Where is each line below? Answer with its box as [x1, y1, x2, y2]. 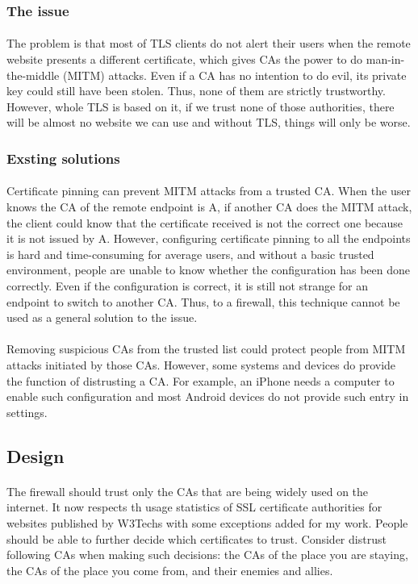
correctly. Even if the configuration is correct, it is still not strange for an [6, 277, 369, 294]
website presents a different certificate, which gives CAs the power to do [6, 51, 363, 68]
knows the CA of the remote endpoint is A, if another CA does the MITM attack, [6, 198, 412, 215]
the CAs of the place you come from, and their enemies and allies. [6, 561, 333, 578]
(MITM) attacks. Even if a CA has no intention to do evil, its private [62, 66, 407, 83]
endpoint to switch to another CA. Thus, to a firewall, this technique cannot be [6, 293, 400, 310]
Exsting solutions [6, 148, 120, 168]
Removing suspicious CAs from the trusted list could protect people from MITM [6, 340, 406, 357]
